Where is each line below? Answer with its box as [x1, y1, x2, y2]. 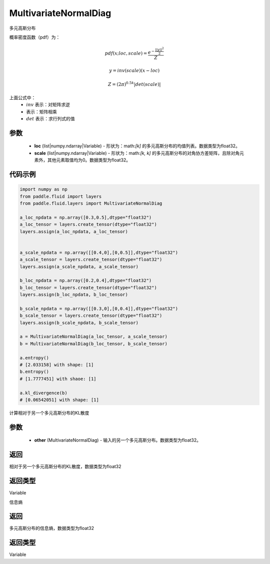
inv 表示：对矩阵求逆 [26, 102, 70, 108]
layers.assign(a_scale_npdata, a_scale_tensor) [19, 264, 138, 269]
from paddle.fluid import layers [19, 194, 102, 199]
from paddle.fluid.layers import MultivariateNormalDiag [19, 201, 162, 206]
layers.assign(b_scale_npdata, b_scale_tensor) [19, 320, 138, 325]
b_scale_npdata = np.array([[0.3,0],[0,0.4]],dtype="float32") [19, 306, 178, 311]
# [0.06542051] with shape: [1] [19, 397, 99, 403]
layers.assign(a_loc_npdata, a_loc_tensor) [19, 229, 128, 234]
